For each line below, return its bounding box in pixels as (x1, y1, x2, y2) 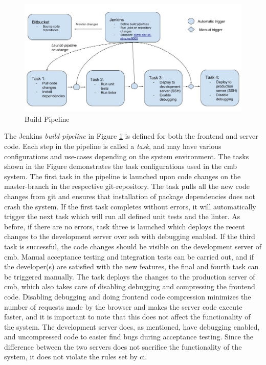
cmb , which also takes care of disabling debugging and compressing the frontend (4, 281, 255, 292)
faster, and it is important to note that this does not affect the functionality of (4, 311, 251, 322)
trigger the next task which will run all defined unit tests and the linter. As (4, 211, 240, 222)
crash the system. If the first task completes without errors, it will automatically (4, 201, 256, 211)
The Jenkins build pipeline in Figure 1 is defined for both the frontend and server (4, 131, 258, 141)
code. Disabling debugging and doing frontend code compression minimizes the (4, 291, 251, 302)
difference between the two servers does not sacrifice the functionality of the (4, 341, 242, 352)
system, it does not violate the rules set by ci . (4, 351, 147, 362)
